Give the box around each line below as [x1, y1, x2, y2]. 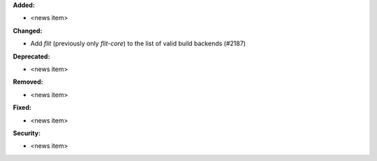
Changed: [13, 26, 43, 35]
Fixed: [13, 103, 31, 112]
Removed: [13, 77, 43, 86]
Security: [13, 129, 41, 137]
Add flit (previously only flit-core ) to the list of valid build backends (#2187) [30, 39, 246, 48]
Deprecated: [13, 52, 50, 61]
